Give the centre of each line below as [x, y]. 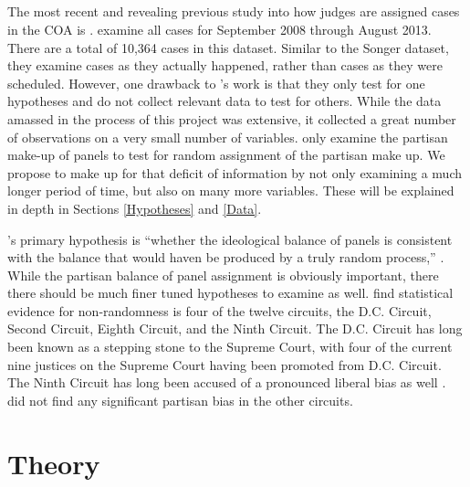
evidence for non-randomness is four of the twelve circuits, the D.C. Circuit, [219, 310]
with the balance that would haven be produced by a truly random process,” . [226, 257]
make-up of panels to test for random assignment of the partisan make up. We [226, 155]
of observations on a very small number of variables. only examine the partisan [228, 137]
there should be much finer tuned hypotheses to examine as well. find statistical [230, 293]
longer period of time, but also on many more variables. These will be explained [231, 191]
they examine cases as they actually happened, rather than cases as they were [225, 65]
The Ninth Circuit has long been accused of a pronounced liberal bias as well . [227, 382]
